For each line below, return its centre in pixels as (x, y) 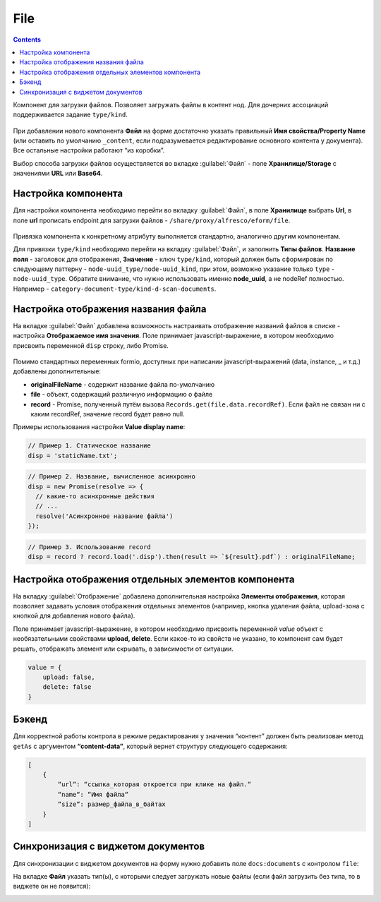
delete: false (67, 687)
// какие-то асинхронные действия (95, 497)
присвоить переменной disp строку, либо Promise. (91, 345)
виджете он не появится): (52, 886)
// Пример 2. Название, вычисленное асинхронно (111, 477)
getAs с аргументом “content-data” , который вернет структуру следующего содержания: (151, 746)
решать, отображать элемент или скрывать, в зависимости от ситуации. (123, 649)
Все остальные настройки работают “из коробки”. (89, 150)
